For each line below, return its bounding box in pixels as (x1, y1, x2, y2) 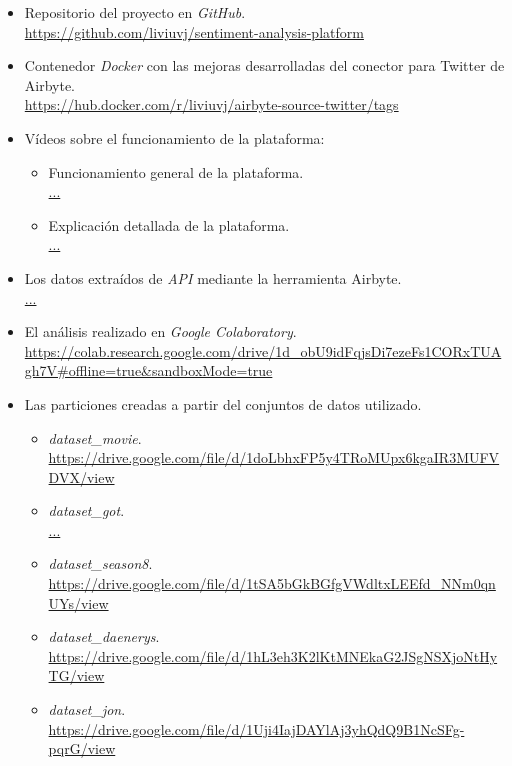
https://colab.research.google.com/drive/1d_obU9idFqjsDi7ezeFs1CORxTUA (24, 340, 502, 361)
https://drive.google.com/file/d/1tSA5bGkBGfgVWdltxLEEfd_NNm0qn (48, 573, 496, 594)
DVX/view (48, 466, 115, 487)
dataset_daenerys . (48, 626, 160, 647)
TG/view (48, 665, 105, 686)
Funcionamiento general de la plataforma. (48, 161, 304, 182)
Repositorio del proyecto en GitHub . (24, 2, 246, 22)
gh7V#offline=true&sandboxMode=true (24, 360, 273, 381)
